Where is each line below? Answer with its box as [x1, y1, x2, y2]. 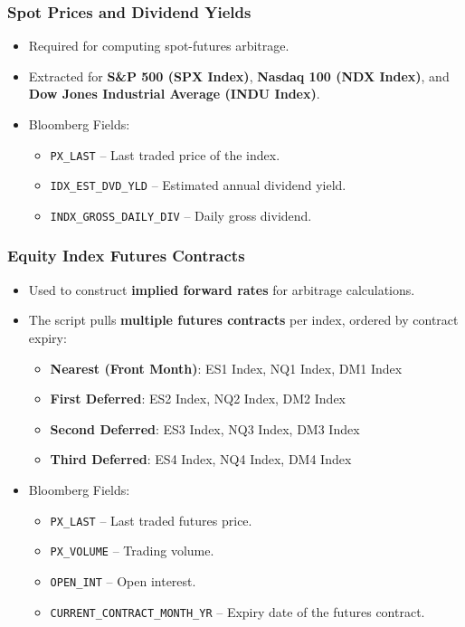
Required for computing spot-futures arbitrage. [28, 36, 289, 55]
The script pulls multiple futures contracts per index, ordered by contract [28, 310, 459, 329]
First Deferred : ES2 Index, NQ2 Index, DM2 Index [50, 389, 346, 408]
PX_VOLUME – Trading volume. [50, 541, 214, 560]
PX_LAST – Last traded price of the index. [50, 145, 280, 164]
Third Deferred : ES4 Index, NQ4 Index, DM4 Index [50, 450, 352, 469]
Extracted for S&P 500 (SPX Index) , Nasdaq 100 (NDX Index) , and [28, 66, 450, 85]
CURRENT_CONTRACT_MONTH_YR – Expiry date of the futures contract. [50, 602, 425, 621]
